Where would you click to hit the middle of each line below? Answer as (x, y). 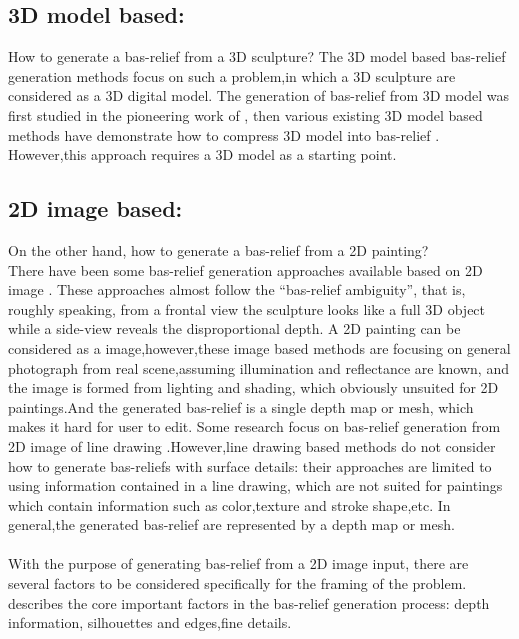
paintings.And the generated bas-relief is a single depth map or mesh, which (241, 406)
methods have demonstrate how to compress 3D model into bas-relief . (224, 134)
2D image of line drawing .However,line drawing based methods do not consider (252, 445)
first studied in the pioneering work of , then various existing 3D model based (245, 114)
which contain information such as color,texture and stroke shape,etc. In (229, 504)
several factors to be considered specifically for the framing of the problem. (237, 583)
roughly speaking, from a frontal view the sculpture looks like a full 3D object (247, 308)
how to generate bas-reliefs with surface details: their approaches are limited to (250, 465)
